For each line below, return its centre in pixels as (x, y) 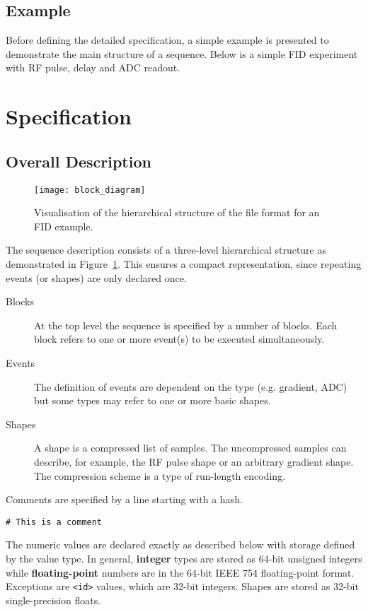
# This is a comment (54, 522)
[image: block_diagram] (90, 190)
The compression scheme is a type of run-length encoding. (160, 475)
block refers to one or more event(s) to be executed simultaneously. (179, 339)
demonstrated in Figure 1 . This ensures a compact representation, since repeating (184, 264)
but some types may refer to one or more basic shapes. (153, 400)
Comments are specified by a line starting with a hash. (124, 499)
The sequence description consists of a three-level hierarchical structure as (166, 250)
